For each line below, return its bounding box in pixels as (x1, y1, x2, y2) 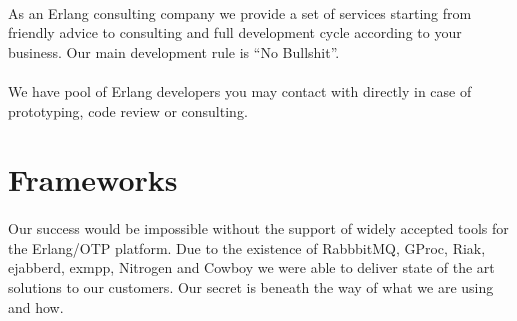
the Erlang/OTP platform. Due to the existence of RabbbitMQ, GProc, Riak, (8, 237, 486, 258)
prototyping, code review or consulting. (8, 100, 248, 121)
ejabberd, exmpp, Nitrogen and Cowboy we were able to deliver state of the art (8, 257, 495, 278)
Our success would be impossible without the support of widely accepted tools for (8, 218, 509, 239)
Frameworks (8, 159, 178, 200)
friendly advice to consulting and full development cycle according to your (8, 22, 462, 43)
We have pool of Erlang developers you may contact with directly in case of (8, 80, 472, 101)
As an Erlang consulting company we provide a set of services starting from (8, 2, 472, 23)
